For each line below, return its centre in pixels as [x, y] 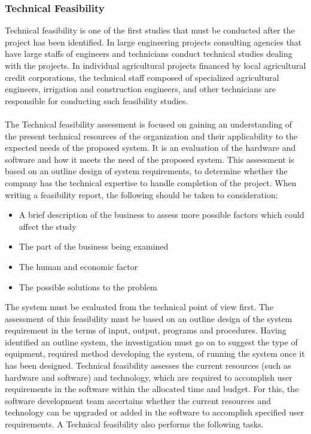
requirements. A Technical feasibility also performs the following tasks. [134, 424]
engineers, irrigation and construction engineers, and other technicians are [140, 89]
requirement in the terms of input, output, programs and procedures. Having [146, 330]
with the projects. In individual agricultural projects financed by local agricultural [155, 65]
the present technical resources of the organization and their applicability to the [151, 136]
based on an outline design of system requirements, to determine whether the [146, 171]
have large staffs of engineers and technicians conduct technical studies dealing [149, 54]
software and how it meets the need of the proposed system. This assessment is [150, 159]
